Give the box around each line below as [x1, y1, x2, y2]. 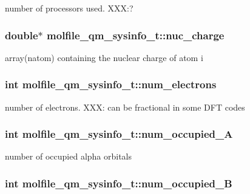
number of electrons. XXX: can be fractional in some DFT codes [5, 100, 245, 113]
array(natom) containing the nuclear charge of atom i [5, 51, 203, 63]
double [5, 27, 38, 42]
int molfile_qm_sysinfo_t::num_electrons [5, 77, 217, 92]
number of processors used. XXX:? [5, 2, 133, 14]
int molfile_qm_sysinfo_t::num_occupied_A [5, 126, 233, 141]
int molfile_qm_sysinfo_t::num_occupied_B [5, 175, 232, 190]
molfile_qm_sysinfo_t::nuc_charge [47, 27, 225, 42]
